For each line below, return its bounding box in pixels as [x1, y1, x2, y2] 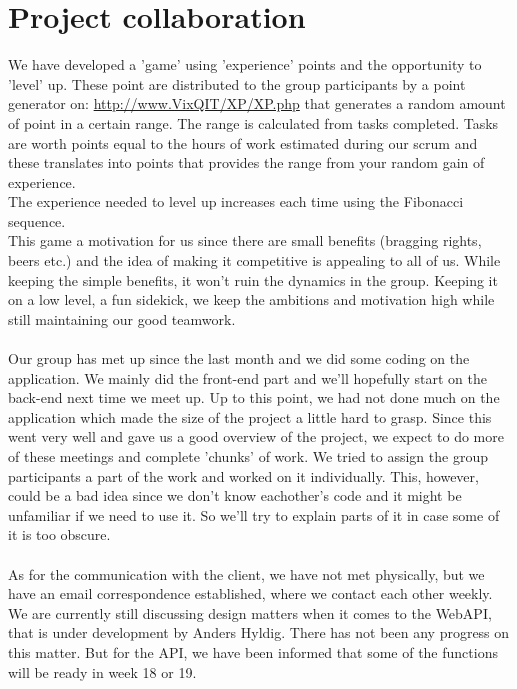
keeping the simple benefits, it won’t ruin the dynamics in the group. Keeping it [8, 269, 498, 290]
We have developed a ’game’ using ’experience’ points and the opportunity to [8, 54, 482, 75]
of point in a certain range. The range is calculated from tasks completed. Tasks [8, 112, 499, 133]
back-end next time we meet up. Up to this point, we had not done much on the [8, 387, 500, 408]
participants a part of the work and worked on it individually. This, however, [8, 465, 479, 486]
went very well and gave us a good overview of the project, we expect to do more [8, 426, 504, 447]
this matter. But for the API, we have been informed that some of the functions [8, 641, 498, 662]
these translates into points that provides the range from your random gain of [8, 152, 485, 173]
